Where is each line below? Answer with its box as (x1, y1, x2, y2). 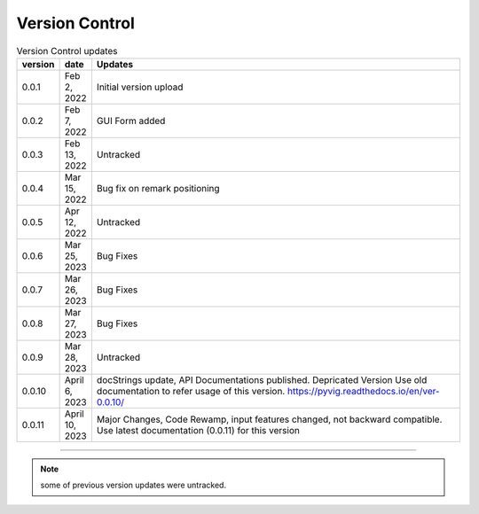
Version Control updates (16, 44, 119, 57)
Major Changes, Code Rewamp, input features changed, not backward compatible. (96, 413, 443, 425)
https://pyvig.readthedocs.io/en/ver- (287, 385, 440, 397)
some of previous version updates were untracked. (40, 479, 226, 491)
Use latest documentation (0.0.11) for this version (96, 424, 301, 436)
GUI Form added (96, 114, 166, 127)
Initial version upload (96, 81, 184, 93)
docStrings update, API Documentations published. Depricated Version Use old (96, 373, 428, 385)
